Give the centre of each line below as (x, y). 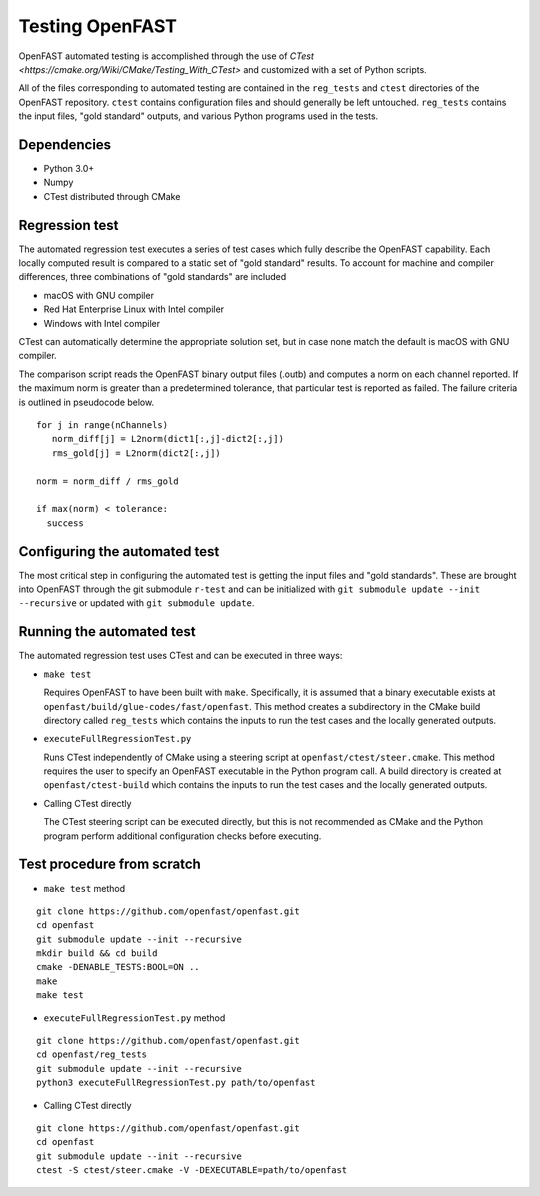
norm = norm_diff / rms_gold (107, 481)
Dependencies (65, 144)
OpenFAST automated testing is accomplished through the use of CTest (166, 56)
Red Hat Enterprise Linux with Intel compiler (134, 309)
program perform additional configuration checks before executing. (182, 836)
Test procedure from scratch (110, 864)
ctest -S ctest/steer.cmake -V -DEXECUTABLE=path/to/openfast (192, 1170)
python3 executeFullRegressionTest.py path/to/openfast (176, 1083)
